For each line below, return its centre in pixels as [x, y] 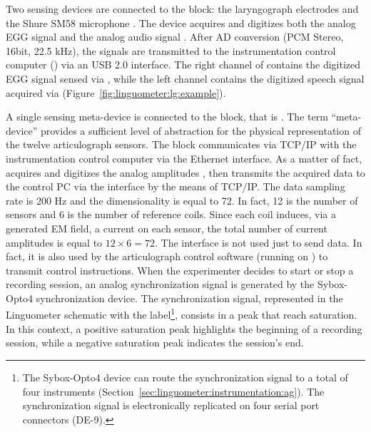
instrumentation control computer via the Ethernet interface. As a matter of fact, [184, 158]
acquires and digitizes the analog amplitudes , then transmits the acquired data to [185, 172]
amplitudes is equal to [54, 242]
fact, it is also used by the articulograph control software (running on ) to [167, 256]
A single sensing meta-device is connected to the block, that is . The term [167, 117]
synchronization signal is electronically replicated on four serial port [171, 405]
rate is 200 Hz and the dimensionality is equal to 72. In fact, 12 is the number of [182, 200]
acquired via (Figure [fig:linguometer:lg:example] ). [116, 92]
